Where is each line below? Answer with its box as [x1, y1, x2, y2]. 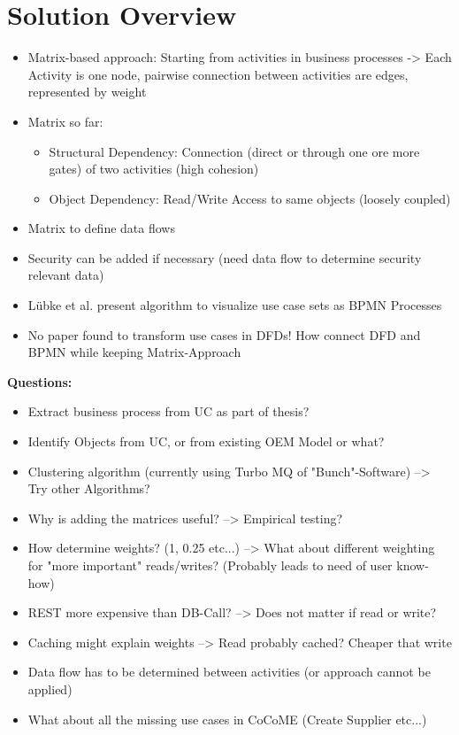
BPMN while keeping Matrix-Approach [27, 343, 241, 361]
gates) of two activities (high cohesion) [49, 159, 259, 178]
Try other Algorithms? [27, 479, 150, 498]
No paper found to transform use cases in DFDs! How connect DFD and [27, 325, 421, 344]
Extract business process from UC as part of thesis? [27, 402, 310, 421]
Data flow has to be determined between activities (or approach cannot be [27, 662, 431, 681]
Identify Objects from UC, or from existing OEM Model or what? [27, 432, 385, 451]
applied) [27, 679, 73, 698]
